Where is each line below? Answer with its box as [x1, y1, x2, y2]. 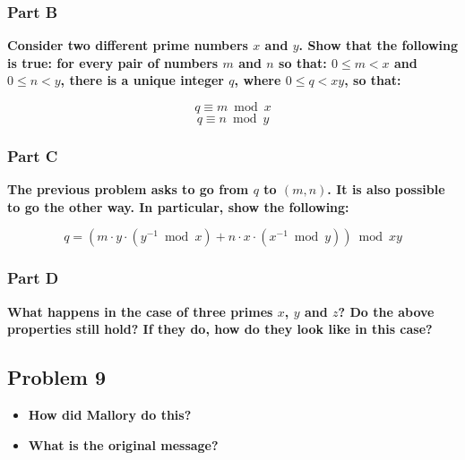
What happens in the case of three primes [7, 302, 273, 320]
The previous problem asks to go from [7, 180, 249, 199]
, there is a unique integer [60, 71, 224, 89]
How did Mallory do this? [28, 405, 192, 424]
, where [234, 71, 281, 89]
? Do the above [338, 302, 435, 320]
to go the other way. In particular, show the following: [7, 197, 349, 216]
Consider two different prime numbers [7, 36, 248, 55]
